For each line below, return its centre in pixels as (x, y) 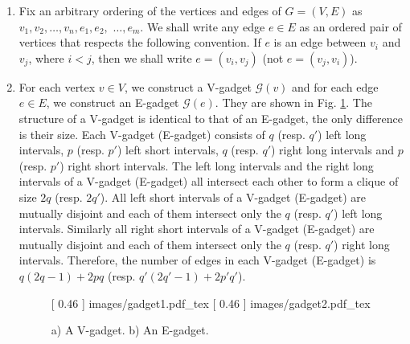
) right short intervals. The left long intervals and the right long (217, 165)
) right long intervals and (332, 150)
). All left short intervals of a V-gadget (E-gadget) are (233, 197)
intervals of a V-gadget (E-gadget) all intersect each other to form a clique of (209, 181)
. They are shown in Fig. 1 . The (293, 102)
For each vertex (57, 86)
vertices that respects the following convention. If (140, 42)
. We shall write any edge (203, 26)
